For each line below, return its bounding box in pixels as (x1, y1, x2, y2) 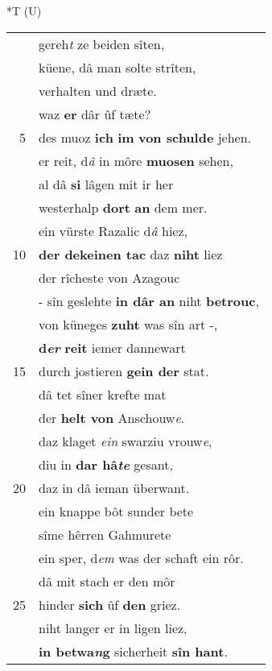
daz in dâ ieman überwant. (39, 478, 190, 497)
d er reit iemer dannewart (39, 338, 186, 357)
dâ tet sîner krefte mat (39, 384, 167, 404)
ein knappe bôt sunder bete (39, 501, 194, 520)
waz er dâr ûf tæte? (39, 104, 151, 123)
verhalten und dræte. (39, 81, 157, 100)
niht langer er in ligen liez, (39, 618, 188, 637)
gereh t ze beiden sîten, (39, 34, 165, 53)
